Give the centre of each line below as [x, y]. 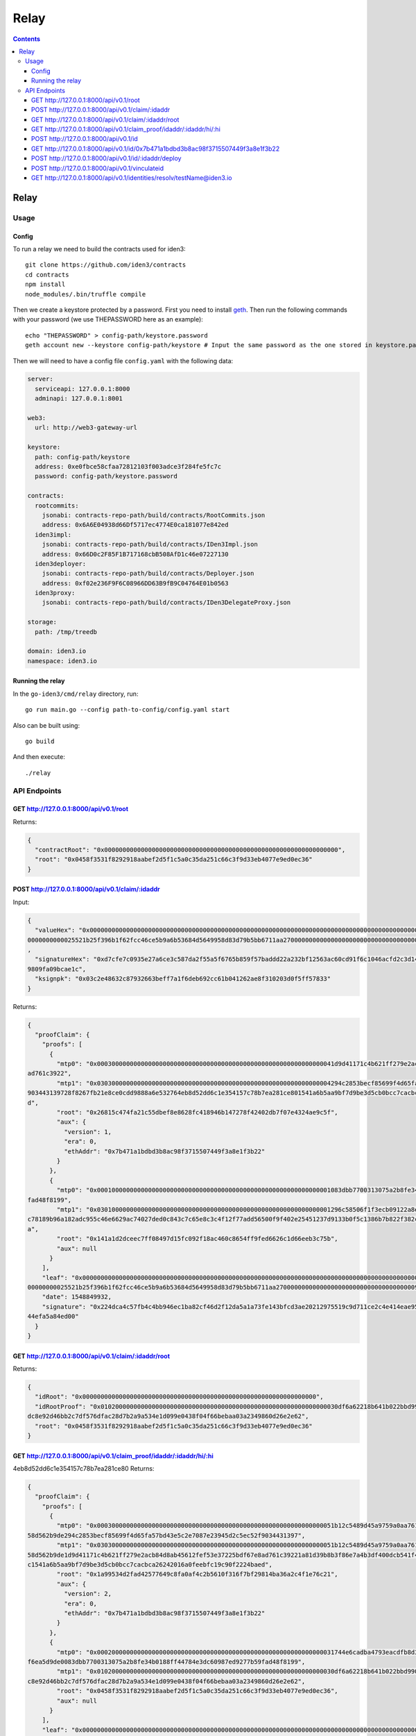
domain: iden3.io [57, 651]
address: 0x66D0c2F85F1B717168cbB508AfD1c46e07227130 [135, 554]
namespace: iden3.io [62, 661]
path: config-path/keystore [83, 457]
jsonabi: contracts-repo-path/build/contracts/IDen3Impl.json [150, 544]
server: [40, 379]
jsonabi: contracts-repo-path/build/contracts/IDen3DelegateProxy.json [166, 603]
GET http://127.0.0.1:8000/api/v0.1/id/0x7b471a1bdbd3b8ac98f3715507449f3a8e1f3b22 [156, 149]
